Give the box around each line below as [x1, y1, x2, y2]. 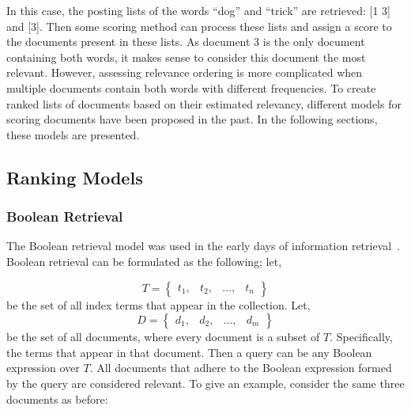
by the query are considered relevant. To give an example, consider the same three [6, 374, 405, 391]
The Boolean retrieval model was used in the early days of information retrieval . [6, 237, 401, 254]
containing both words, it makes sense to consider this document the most [6, 48, 366, 65]
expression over [6, 359, 80, 376]
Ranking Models [6, 165, 143, 189]
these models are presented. [6, 126, 140, 142]
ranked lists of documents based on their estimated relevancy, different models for [6, 95, 402, 112]
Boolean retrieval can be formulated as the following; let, [6, 252, 282, 269]
